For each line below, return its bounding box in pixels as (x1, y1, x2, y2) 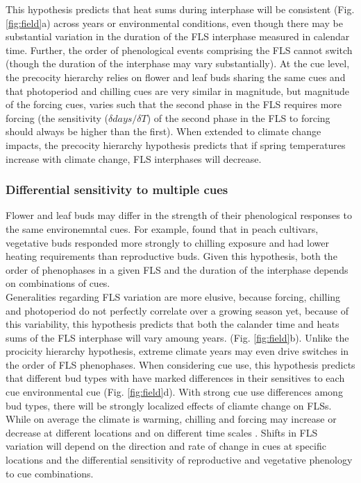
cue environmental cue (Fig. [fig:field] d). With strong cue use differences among (6, 385, 343, 399)
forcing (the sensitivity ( (6, 110, 108, 125)
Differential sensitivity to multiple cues (6, 181, 228, 198)
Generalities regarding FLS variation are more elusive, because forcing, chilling (6, 289, 341, 304)
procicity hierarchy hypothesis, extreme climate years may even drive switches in (6, 344, 349, 358)
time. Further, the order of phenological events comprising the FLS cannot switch (6, 42, 353, 57)
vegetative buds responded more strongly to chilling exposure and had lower (6, 235, 330, 249)
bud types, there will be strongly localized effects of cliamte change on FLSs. (6, 398, 332, 412)
